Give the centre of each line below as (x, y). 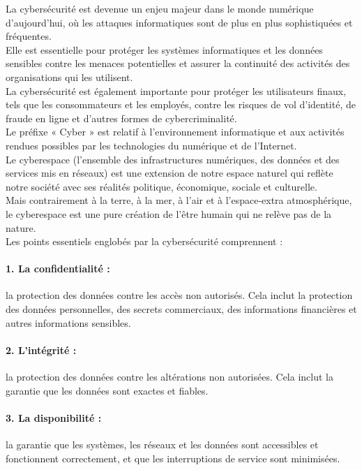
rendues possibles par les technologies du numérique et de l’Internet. (151, 145)
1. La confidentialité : (58, 269)
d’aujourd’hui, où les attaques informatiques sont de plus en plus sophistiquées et (179, 22)
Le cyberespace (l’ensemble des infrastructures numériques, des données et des (173, 159)
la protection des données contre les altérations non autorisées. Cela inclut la (169, 377)
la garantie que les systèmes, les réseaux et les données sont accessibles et (162, 445)
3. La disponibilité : (54, 417)
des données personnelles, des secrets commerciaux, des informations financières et (181, 309)
